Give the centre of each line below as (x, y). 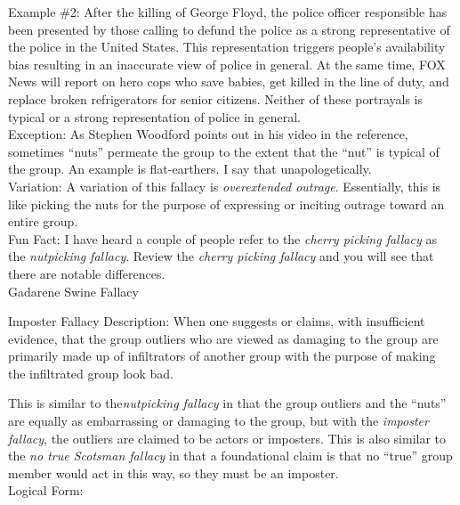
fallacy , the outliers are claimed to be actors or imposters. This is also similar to (227, 438)
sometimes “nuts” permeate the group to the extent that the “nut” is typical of (224, 151)
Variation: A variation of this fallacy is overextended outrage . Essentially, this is (225, 186)
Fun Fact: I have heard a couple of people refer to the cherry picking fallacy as (222, 238)
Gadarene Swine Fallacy (73, 291)
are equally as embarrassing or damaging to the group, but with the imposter (218, 421)
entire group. (43, 221)
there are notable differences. (87, 273)
